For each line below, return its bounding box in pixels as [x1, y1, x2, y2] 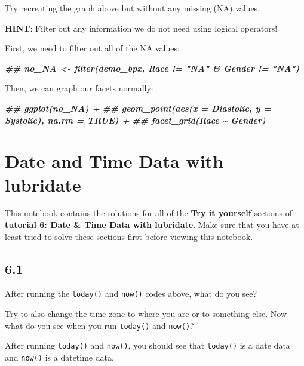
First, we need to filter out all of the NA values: [5, 42, 180, 54]
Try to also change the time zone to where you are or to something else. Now [5, 307, 287, 320]
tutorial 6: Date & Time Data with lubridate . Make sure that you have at [5, 219, 299, 231]
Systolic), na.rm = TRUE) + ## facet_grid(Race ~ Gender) [5, 113, 266, 126]
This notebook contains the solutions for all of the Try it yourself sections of [5, 207, 292, 219]
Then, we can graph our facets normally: [5, 82, 153, 94]
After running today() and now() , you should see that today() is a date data [5, 339, 290, 352]
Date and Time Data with [5, 149, 223, 173]
